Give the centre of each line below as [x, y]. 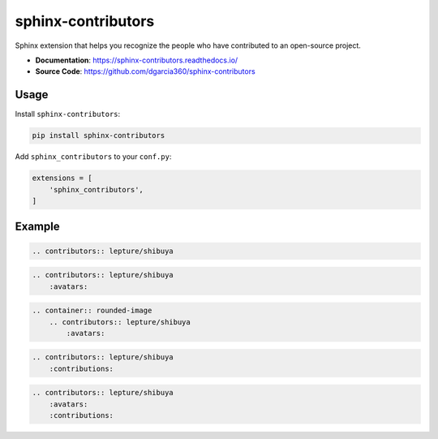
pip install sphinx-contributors [99, 136]
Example [37, 227]
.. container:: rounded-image [92, 311]
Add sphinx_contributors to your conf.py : [93, 157]
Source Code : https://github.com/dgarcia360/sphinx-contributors [145, 71]
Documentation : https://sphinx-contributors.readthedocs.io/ [137, 60]
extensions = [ [62, 178]
